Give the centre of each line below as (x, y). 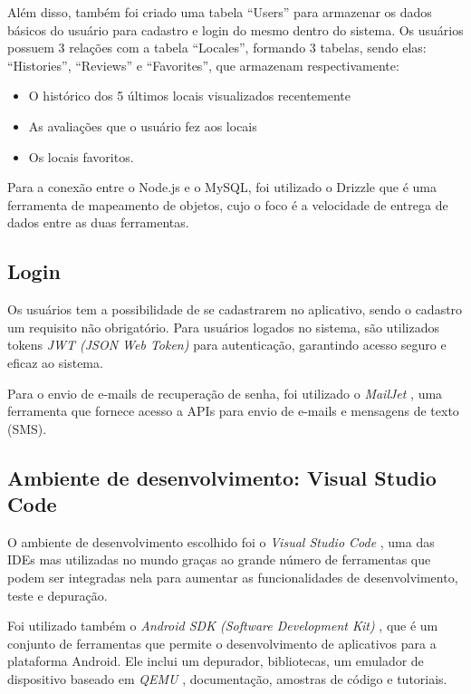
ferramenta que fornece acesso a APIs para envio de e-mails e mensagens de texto (233, 411)
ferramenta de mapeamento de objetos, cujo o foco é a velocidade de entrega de (228, 204)
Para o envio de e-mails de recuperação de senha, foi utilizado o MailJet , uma (225, 393)
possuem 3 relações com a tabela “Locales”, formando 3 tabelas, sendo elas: (217, 48)
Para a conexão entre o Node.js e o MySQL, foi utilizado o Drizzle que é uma (222, 187)
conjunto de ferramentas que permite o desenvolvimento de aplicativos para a (222, 643)
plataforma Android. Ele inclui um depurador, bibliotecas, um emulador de (216, 661)
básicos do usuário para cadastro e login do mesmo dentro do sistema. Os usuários (235, 29)
